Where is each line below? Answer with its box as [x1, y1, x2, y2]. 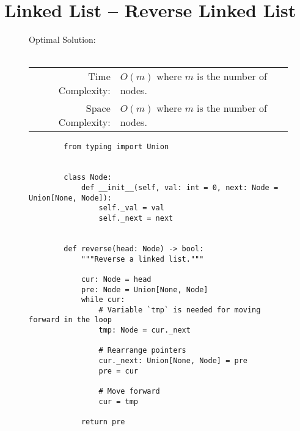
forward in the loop [29, 315, 112, 325]
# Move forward [98, 387, 160, 396]
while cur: [81, 295, 125, 304]
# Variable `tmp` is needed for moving [98, 305, 261, 314]
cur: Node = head [81, 274, 152, 284]
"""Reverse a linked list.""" [81, 254, 204, 263]
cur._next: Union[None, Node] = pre [98, 356, 247, 366]
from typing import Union [64, 142, 169, 152]
